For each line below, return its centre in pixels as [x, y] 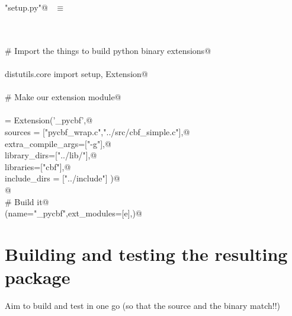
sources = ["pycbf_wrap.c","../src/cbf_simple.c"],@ [97, 131]
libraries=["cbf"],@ [38, 166]
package [38, 277]
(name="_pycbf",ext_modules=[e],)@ [73, 213]
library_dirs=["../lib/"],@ [51, 155]
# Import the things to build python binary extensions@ [108, 50]
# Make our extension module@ [63, 97]
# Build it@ [27, 201]
